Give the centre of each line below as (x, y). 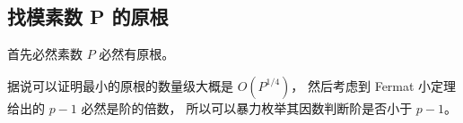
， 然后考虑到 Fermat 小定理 (374, 85)
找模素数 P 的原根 (88, 16)
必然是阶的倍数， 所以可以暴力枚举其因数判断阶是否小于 (247, 107)
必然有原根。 (137, 54)
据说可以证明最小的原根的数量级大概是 (120, 85)
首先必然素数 (45, 54)
